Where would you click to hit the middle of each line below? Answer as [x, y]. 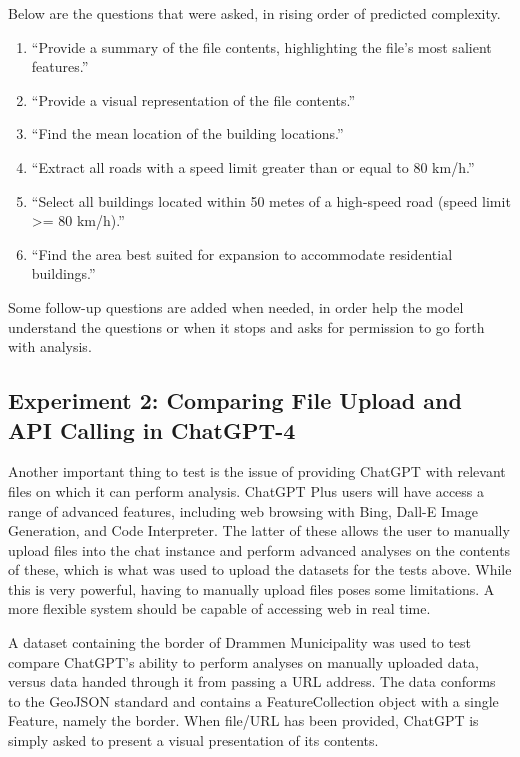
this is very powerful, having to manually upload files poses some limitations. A [251, 588]
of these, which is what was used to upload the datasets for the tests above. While [260, 569]
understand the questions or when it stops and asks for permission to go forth [246, 326]
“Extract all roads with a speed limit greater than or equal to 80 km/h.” [253, 166]
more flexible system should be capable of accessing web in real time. [219, 608]
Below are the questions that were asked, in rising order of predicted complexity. [254, 13]
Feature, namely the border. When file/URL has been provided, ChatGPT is [243, 720]
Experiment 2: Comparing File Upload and [235, 400]
